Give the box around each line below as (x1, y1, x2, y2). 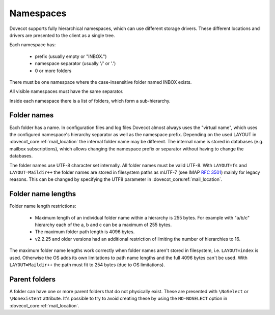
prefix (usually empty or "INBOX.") (35, 53, 107, 59)
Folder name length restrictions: (9, 203, 76, 209)
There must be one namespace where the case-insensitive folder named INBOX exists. (9, 79, 192, 85)
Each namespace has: (9, 42, 56, 48)
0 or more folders (35, 68, 72, 74)
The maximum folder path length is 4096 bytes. (35, 229, 135, 235)
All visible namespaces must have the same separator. (9, 88, 124, 94)
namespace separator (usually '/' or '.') (35, 60, 116, 67)
